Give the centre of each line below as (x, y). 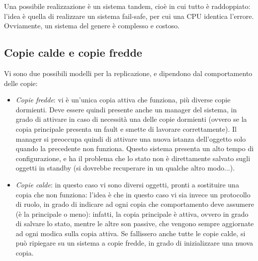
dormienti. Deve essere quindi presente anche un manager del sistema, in (126, 109)
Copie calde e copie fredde (73, 52)
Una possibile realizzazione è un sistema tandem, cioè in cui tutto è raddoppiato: (127, 6)
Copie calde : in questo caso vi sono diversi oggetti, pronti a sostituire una (127, 184)
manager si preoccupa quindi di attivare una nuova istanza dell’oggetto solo (131, 138)
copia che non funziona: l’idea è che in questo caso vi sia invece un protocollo (133, 194)
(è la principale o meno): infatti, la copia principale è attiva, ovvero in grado (132, 214)
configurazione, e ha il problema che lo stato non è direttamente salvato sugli (133, 158)
